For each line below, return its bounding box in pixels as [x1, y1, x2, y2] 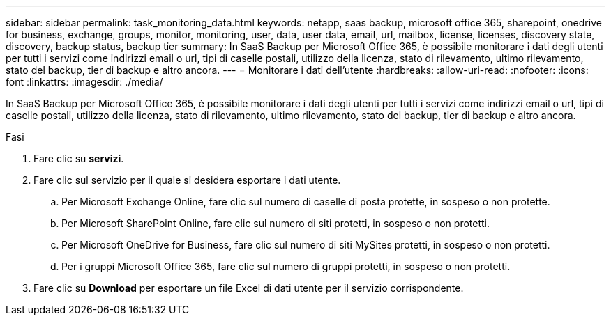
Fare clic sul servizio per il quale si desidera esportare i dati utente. [33, 174, 341, 186]
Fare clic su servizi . [33, 152, 124, 164]
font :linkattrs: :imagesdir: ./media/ [6, 76, 163, 88]
